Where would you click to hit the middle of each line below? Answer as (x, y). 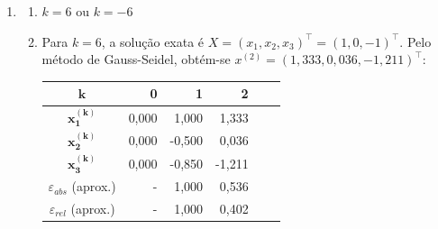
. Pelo (415, 41)
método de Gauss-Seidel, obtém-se (136, 59)
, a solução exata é (153, 41)
